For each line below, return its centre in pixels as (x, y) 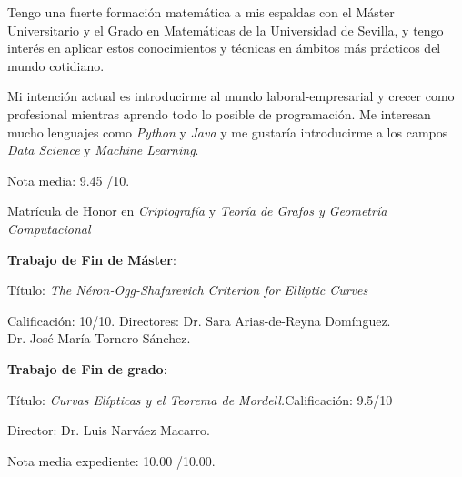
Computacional (49, 228)
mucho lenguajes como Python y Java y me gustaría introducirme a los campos (228, 132)
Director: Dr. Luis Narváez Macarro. (109, 430)
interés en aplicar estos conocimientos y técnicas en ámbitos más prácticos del (224, 48)
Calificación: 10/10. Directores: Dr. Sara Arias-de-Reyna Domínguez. (199, 320)
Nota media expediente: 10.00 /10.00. (111, 460)
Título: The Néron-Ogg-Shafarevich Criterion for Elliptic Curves (188, 290)
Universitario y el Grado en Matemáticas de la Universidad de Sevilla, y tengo (226, 30)
